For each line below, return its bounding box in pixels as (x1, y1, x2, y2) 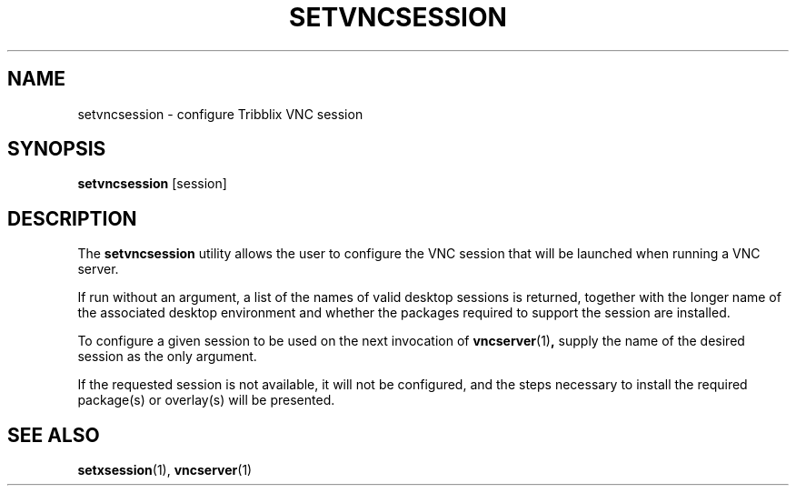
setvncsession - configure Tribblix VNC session (77, 106, 363, 122)
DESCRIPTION (7, 206, 137, 230)
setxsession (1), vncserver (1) (77, 462, 253, 478)
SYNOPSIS (7, 137, 106, 161)
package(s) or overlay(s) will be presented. (77, 392, 335, 408)
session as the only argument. (77, 348, 257, 365)
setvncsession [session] (77, 176, 227, 192)
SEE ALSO (7, 423, 100, 447)
